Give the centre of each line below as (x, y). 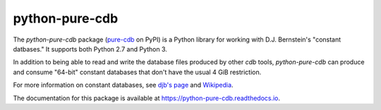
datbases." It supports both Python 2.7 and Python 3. (90, 49)
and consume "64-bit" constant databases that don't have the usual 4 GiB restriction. (137, 72)
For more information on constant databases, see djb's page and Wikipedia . (123, 85)
